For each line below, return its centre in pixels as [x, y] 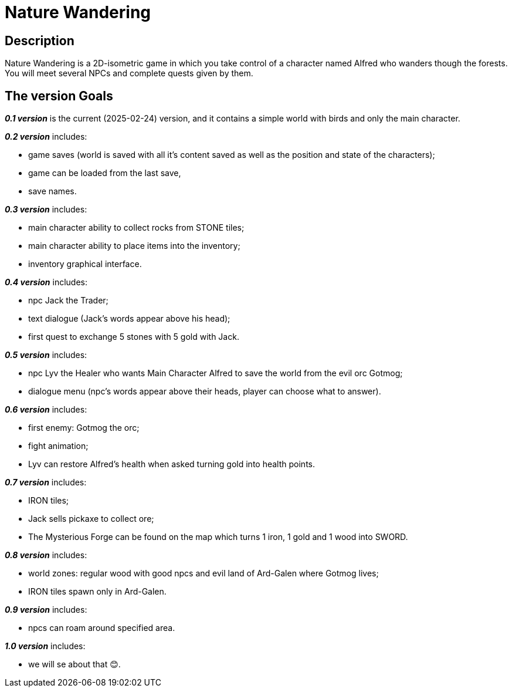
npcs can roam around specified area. [102, 628]
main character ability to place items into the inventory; [134, 246]
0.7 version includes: [46, 482]
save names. [52, 191]
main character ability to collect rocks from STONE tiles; [136, 228]
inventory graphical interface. [85, 264]
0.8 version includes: [46, 555]
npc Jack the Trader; [68, 301]
